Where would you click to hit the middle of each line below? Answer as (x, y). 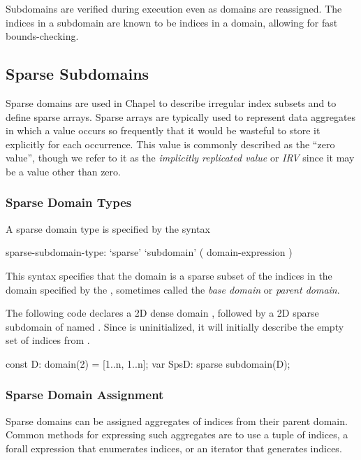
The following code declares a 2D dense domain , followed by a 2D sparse (162, 313)
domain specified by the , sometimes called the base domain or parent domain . (173, 289)
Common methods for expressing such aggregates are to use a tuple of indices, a (177, 434)
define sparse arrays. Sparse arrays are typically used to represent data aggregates (181, 116)
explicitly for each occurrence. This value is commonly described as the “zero (170, 144)
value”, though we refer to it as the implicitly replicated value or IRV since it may (180, 158)
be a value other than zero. (63, 171)
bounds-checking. (42, 36)
